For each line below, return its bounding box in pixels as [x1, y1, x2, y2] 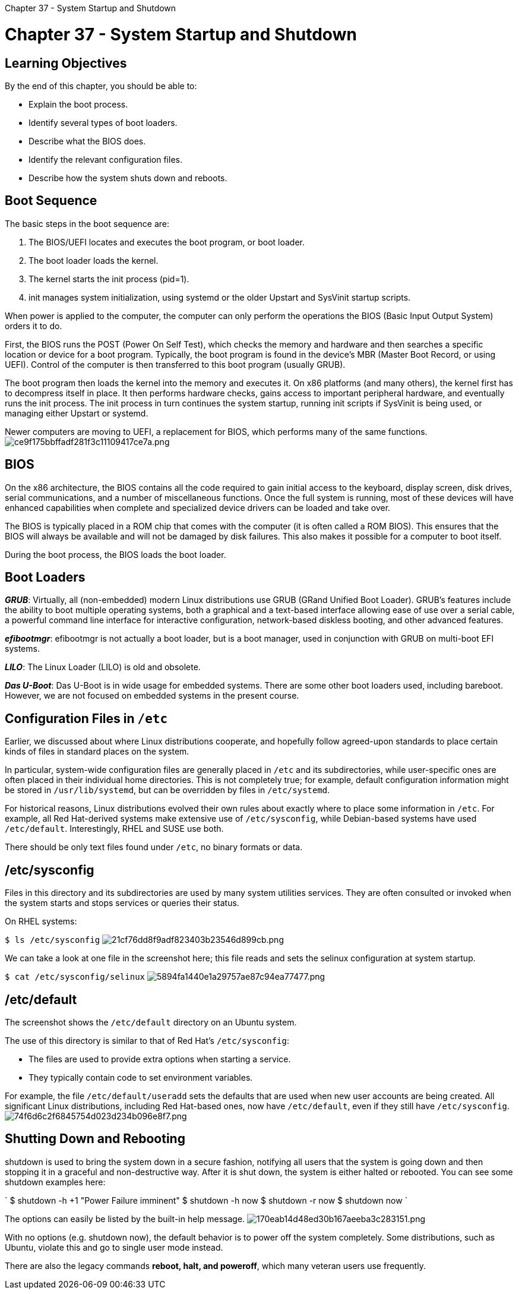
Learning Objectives [5, 55, 127, 71]
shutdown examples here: [5, 1176, 106, 1187]
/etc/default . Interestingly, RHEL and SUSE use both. [5, 823, 224, 834]
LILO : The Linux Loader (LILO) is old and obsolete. [5, 662, 201, 673]
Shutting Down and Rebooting [5, 1131, 185, 1147]
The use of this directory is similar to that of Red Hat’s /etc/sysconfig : [5, 1035, 289, 1046]
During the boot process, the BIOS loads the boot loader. [5, 549, 226, 560]
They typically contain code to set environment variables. [29, 1072, 253, 1082]
